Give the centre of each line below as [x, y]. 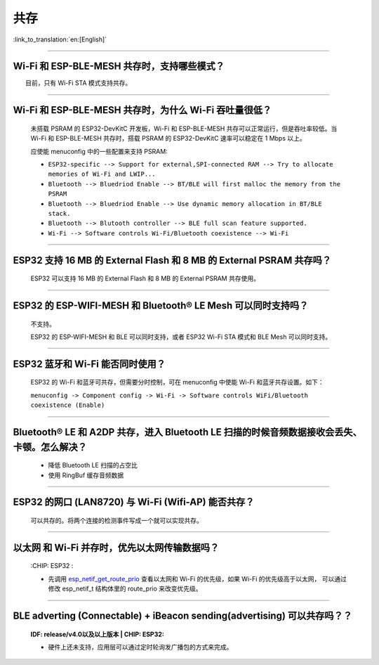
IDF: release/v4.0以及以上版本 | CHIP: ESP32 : [97, 634]
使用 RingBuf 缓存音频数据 [86, 475]
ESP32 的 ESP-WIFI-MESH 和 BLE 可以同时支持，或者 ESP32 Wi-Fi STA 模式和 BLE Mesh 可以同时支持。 [181, 337]
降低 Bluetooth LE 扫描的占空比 [93, 465]
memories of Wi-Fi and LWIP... [102, 174]
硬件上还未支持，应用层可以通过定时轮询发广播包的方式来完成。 [140, 647]
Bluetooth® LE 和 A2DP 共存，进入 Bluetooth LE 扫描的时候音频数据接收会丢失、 [187, 432]
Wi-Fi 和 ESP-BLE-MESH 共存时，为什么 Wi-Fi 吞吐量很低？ [142, 110]
